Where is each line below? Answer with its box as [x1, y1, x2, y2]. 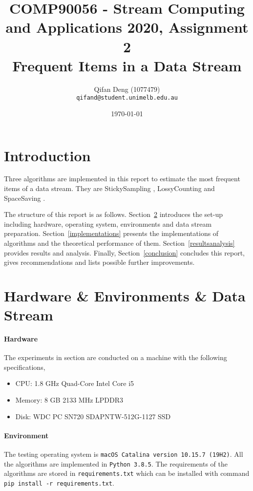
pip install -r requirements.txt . [4, 477, 114, 488]
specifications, [4, 362, 45, 372]
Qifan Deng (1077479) [94, 84, 160, 94]
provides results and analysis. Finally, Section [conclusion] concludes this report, [4, 247, 245, 257]
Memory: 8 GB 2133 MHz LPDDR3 [15, 394, 124, 405]
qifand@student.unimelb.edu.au [76, 94, 178, 102]
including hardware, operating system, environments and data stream [4, 218, 212, 229]
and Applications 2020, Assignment [5, 17, 249, 37]
